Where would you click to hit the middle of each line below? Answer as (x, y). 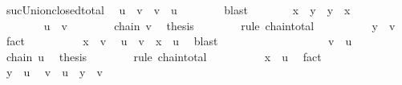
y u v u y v (54, 72)
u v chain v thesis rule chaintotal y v (219, 25)
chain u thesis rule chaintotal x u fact (164, 56)
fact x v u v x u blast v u (179, 41)
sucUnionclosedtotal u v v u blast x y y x (178, 10)
